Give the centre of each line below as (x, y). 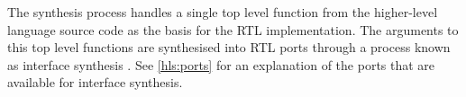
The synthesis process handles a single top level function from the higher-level (223, 12)
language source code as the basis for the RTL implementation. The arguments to (233, 29)
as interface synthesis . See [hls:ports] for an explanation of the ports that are (221, 64)
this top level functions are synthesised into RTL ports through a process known (229, 47)
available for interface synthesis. (95, 82)
